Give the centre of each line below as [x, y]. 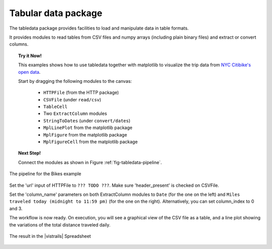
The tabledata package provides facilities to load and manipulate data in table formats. [99, 28]
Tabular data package [56, 13]
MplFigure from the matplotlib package [85, 135]
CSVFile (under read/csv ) [73, 99]
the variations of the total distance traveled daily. [60, 225]
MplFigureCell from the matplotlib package [91, 142]
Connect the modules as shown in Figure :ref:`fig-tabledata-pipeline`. [90, 162]
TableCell [55, 107]
